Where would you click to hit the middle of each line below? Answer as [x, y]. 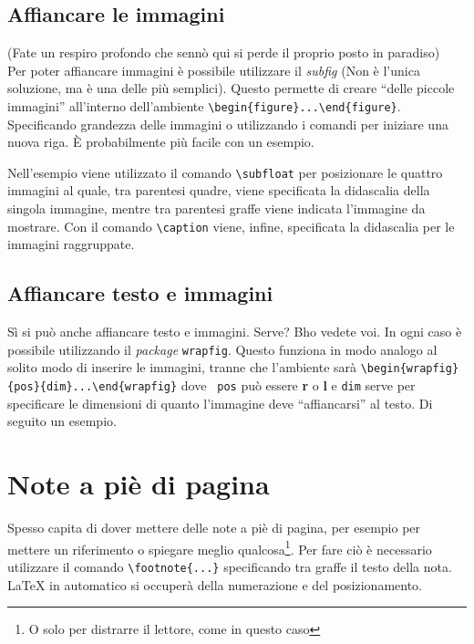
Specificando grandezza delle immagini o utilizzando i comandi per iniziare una [228, 124]
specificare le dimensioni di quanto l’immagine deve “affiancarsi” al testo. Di [220, 403]
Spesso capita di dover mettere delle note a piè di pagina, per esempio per [214, 527]
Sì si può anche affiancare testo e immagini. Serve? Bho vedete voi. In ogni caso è [235, 332]
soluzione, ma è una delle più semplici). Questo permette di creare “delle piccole [231, 88]
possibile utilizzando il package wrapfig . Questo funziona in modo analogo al [222, 349]
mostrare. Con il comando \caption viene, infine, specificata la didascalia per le [231, 226]
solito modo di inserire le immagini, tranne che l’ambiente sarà [182, 367]
